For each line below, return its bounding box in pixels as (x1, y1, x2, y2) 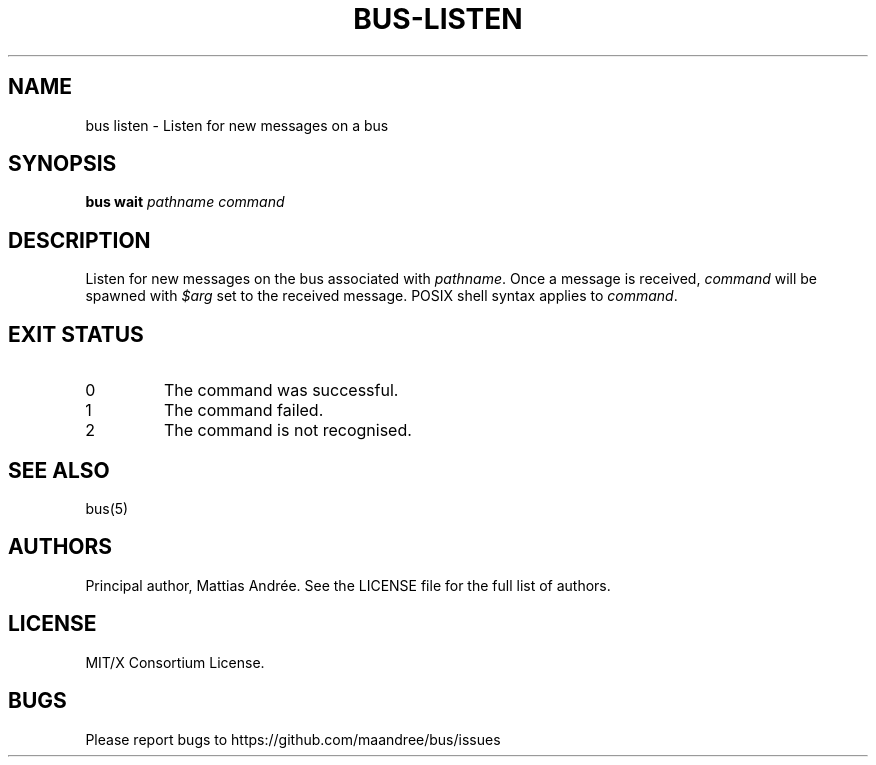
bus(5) (85, 499, 129, 517)
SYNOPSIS (8, 151, 117, 177)
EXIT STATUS (8, 321, 144, 347)
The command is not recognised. (163, 420, 412, 441)
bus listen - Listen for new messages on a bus (85, 116, 389, 134)
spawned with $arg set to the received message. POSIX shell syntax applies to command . (85, 287, 678, 305)
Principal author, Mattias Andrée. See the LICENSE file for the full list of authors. (85, 576, 611, 594)
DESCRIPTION (8, 227, 151, 253)
